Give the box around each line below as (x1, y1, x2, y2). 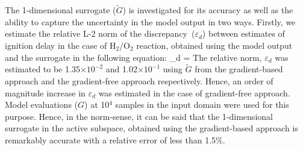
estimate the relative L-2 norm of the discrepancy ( (5, 27, 195, 40)
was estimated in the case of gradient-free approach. (98, 86, 290, 99)
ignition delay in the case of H (5, 39, 116, 51)
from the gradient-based (195, 63, 283, 75)
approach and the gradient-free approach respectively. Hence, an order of (5, 75, 273, 87)
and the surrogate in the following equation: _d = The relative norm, (5, 51, 262, 63)
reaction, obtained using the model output (136, 39, 293, 51)
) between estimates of (202, 27, 285, 40)
